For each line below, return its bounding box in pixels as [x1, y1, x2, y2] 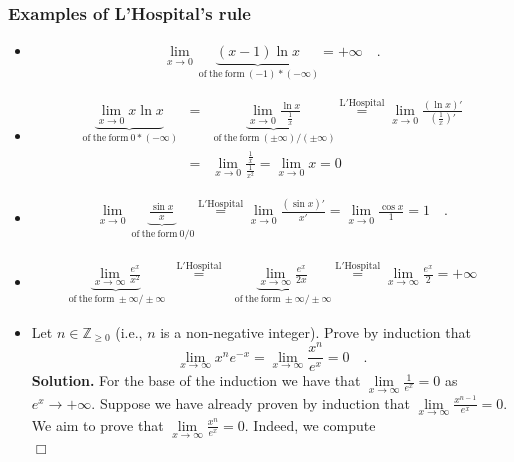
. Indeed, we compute [244, 414, 376, 435]
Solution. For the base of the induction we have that [31, 370, 361, 391]
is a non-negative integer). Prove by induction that [160, 321, 471, 342]
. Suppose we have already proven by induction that [91, 392, 411, 413]
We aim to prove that [31, 414, 164, 435]
